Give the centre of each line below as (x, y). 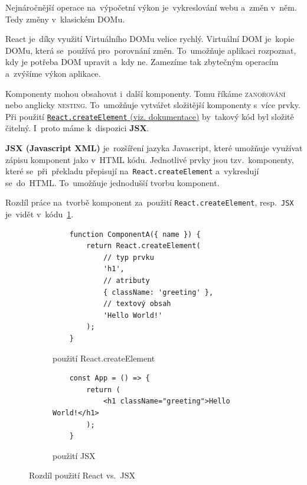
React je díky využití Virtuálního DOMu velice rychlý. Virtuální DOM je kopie (150, 39)
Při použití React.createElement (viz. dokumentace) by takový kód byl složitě (150, 116)
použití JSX (74, 455)
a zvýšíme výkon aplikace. (53, 73)
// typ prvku (128, 257)
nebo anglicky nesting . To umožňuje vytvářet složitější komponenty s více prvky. (153, 105)
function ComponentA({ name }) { (135, 234)
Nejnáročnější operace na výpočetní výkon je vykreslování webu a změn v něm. (151, 7)
